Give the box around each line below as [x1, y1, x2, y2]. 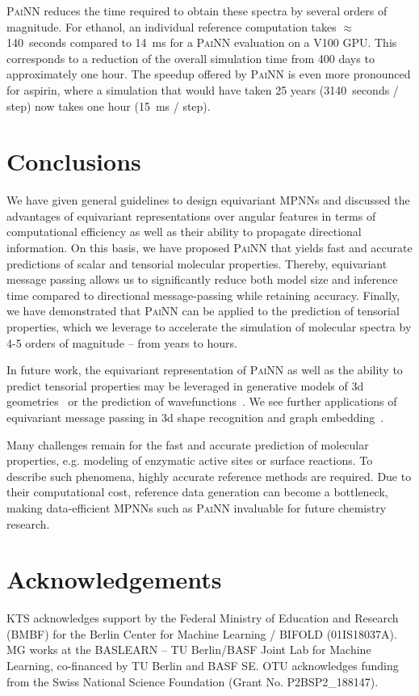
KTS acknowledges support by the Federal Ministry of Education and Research [6, 610, 399, 626]
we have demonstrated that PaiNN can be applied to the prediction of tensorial [6, 302, 400, 319]
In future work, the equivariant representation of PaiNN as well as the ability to [6, 361, 403, 378]
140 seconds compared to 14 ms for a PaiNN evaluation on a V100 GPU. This [6, 34, 397, 51]
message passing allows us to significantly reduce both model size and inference [6, 271, 398, 288]
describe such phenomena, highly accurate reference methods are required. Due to [6, 467, 412, 484]
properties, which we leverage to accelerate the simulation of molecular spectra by [6, 318, 412, 335]
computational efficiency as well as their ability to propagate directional [6, 223, 362, 240]
